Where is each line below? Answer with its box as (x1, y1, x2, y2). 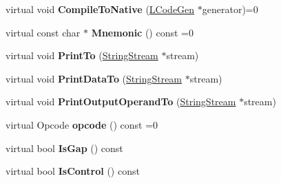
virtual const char (6, 25, 81, 39)
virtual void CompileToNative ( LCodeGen (6, 2, 195, 16)
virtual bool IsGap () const (6, 140, 123, 155)
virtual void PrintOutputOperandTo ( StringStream (6, 94, 236, 109)
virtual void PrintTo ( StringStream (6, 48, 158, 63)
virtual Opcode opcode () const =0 (6, 117, 158, 131)
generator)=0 (202, 2, 258, 16)
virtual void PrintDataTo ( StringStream (6, 71, 183, 85)
